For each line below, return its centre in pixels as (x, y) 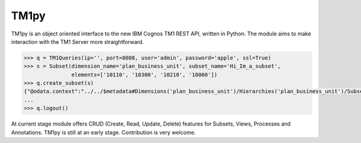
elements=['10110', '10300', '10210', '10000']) (144, 75)
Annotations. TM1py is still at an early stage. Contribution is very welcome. (103, 132)
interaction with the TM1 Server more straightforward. (78, 41)
